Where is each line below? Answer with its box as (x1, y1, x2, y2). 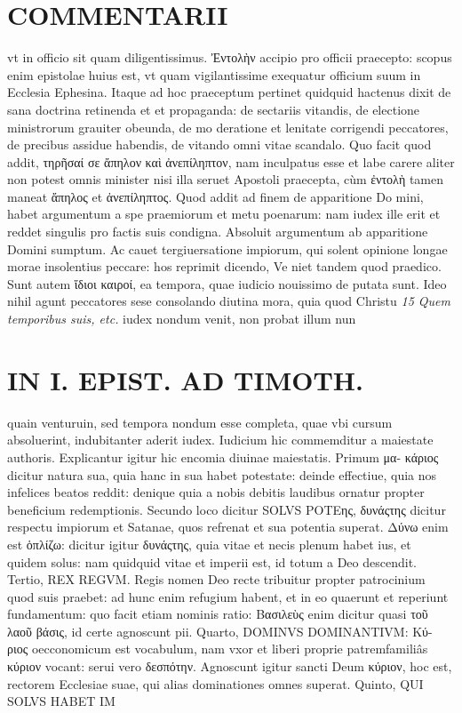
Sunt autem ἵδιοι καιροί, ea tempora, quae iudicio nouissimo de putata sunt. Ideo (7, 274, 447, 292)
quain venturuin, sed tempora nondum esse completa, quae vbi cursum (7, 413, 393, 431)
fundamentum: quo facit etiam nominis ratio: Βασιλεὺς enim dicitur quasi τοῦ (7, 605, 428, 623)
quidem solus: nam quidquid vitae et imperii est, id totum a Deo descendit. (7, 552, 417, 571)
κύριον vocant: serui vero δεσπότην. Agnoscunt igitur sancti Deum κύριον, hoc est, (7, 657, 452, 676)
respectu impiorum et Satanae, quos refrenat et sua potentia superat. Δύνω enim (7, 517, 449, 536)
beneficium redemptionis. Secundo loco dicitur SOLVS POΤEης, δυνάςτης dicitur (7, 500, 446, 518)
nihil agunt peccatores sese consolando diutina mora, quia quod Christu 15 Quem (7, 292, 450, 310)
